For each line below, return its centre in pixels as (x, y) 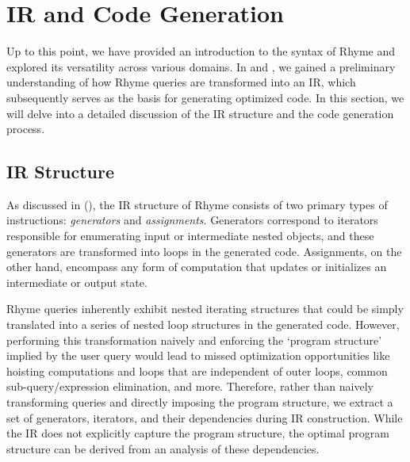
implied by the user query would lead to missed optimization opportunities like (198, 355)
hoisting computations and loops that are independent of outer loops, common (197, 370)
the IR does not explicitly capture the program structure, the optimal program (198, 433)
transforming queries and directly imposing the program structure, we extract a (200, 402)
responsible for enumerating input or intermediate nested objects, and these (190, 236)
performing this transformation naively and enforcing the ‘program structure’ (194, 340)
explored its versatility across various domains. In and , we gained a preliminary (201, 66)
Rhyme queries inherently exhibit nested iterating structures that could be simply (205, 309)
